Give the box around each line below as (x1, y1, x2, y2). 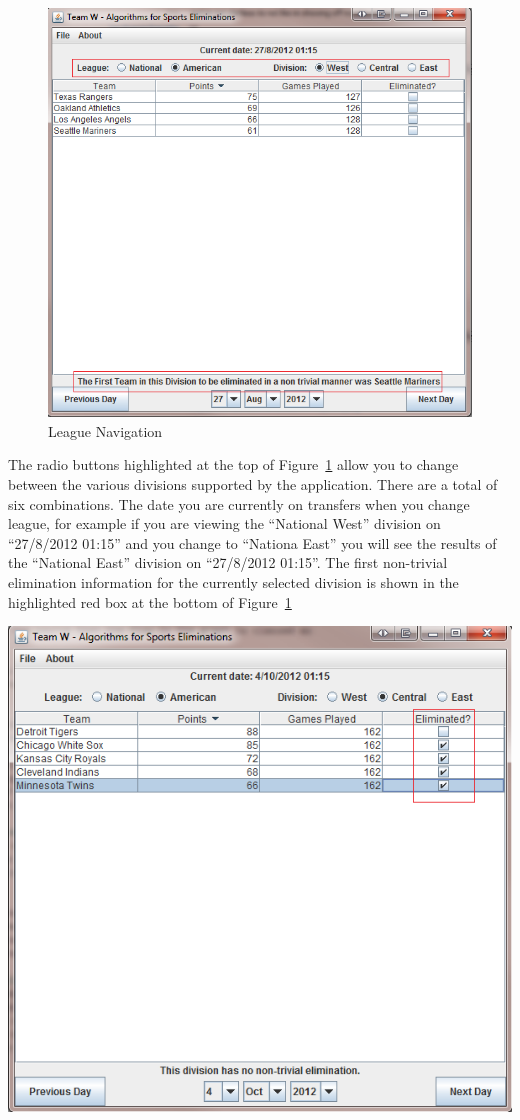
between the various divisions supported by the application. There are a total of (8, 473, 498, 494)
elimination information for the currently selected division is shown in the (8, 571, 459, 592)
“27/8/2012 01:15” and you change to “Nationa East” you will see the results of (8, 532, 497, 553)
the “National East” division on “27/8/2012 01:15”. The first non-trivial (8, 552, 448, 573)
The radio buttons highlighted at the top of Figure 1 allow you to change (8, 454, 459, 475)
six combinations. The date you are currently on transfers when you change (8, 493, 470, 514)
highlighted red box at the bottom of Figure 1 (8, 591, 292, 612)
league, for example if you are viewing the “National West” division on (8, 513, 441, 534)
